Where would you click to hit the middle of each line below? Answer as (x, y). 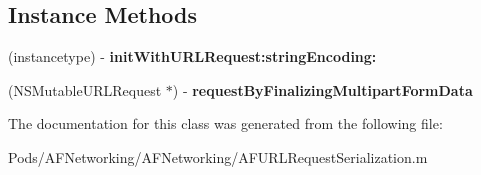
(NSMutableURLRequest (85, 89)
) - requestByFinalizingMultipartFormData (322, 89)
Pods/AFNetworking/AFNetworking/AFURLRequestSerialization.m (218, 156)
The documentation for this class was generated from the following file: (225, 123)
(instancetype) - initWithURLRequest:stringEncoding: (192, 56)
